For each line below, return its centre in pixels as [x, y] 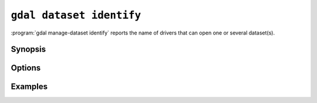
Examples [29, 87]
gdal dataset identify [76, 15]
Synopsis [28, 49]
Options [26, 68]
